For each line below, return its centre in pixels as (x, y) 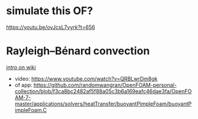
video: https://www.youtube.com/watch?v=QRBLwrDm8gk (86, 78)
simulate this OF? (50, 11)
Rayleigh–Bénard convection (78, 51)
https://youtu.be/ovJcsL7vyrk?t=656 (51, 27)
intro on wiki (21, 67)
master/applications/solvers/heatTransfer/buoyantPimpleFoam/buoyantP (103, 104)
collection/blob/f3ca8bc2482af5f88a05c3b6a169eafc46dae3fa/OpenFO (103, 91)
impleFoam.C (31, 110)
